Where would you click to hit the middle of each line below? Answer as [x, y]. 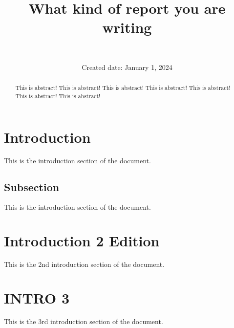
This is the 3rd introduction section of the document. [84, 321]
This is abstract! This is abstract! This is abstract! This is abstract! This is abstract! [123, 88]
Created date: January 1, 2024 [127, 67]
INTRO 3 [37, 297]
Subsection [32, 186]
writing [127, 27]
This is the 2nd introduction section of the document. [84, 264]
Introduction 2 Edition [82, 241]
